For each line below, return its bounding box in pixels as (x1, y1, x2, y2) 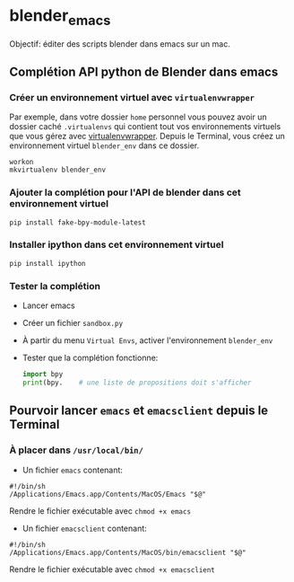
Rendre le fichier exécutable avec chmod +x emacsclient (9, 563, 215, 575)
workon (9, 158, 34, 167)
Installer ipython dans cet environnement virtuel (9, 239, 224, 251)
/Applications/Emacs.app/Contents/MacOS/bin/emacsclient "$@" (9, 548, 246, 557)
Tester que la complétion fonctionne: (22, 352, 159, 364)
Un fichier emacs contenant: (22, 464, 124, 475)
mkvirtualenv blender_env (9, 165, 106, 175)
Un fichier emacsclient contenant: (22, 523, 148, 533)
